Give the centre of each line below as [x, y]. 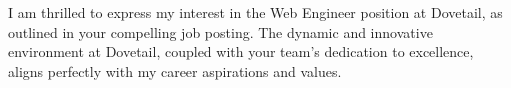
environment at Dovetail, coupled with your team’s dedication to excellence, [241, 51]
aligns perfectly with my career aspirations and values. [175, 70]
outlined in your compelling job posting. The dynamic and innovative [220, 31]
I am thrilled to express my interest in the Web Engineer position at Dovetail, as [255, 12]
